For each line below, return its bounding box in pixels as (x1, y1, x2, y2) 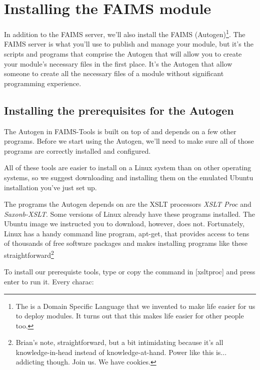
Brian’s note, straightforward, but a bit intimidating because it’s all (15, 337, 223, 347)
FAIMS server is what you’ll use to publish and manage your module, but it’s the (4, 39, 253, 49)
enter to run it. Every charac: (4, 276, 94, 286)
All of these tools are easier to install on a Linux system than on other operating (4, 162, 251, 173)
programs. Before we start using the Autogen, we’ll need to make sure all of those (4, 136, 254, 146)
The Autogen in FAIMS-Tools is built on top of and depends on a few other (4, 126, 236, 136)
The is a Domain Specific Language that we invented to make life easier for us (15, 300, 255, 311)
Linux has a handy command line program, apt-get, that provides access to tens (4, 228, 249, 238)
